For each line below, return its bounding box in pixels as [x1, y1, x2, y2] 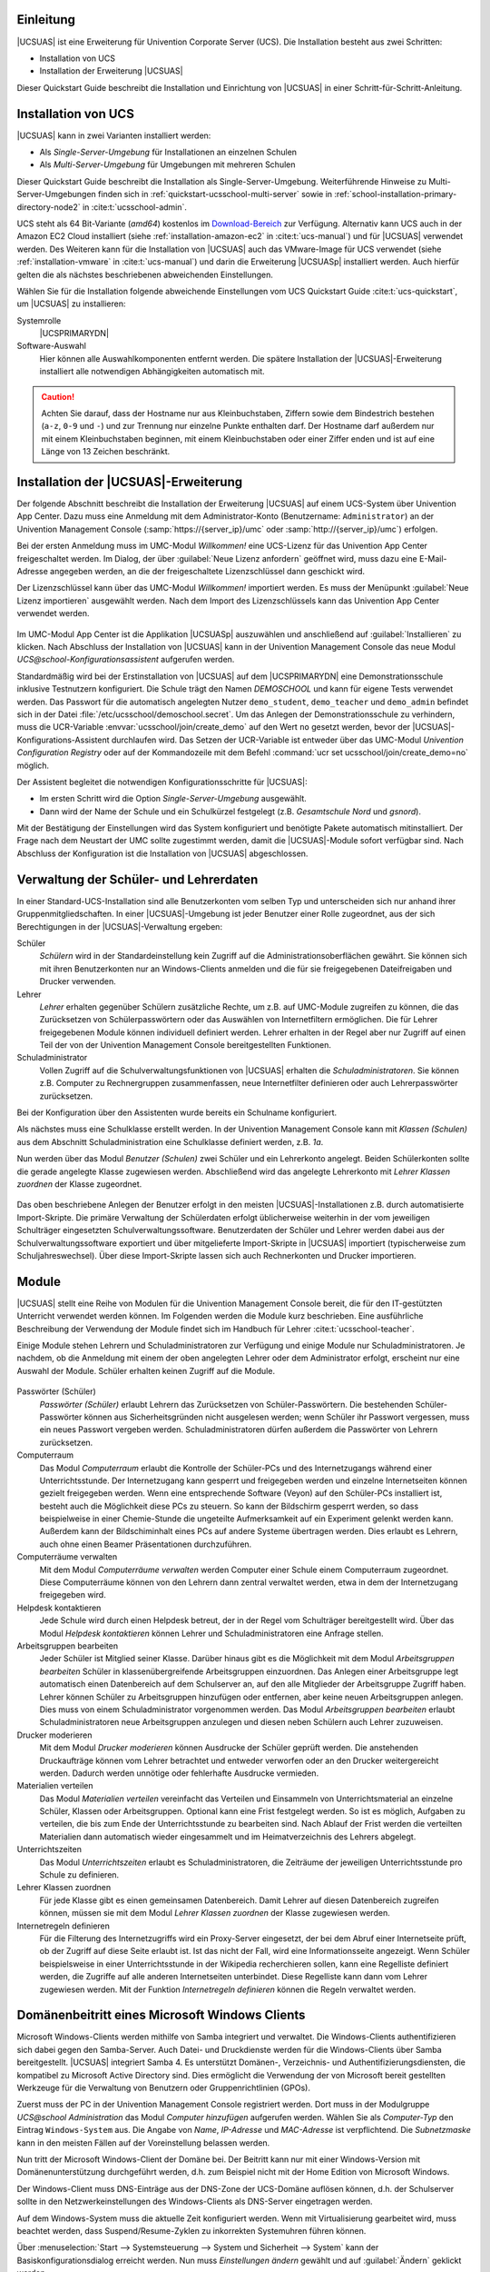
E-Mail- [418, 553, 447, 563]
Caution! [41, 391, 75, 402]
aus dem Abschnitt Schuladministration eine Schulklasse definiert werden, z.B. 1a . [16, 1136, 324, 1147]
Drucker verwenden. [39, 976, 117, 987]
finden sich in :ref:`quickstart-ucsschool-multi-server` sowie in [98, 189, 333, 200]
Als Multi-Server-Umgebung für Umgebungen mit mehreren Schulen [39, 159, 296, 170]
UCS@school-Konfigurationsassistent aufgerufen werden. [16, 654, 235, 665]
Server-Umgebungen [16, 189, 97, 200]
